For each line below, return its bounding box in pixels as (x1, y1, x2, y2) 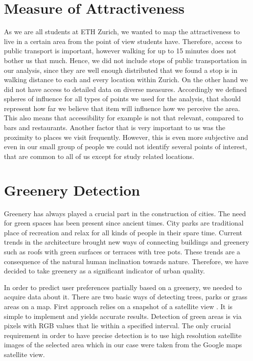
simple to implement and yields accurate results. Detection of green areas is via (4, 311, 242, 321)
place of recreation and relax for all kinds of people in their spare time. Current (4, 227, 242, 237)
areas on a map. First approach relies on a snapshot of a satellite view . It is (4, 301, 233, 311)
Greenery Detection (4, 180, 140, 200)
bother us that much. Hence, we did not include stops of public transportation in (4, 55, 247, 65)
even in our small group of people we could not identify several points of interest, (4, 141, 247, 152)
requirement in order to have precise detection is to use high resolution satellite (4, 330, 242, 340)
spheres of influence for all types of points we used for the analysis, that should (4, 93, 241, 104)
